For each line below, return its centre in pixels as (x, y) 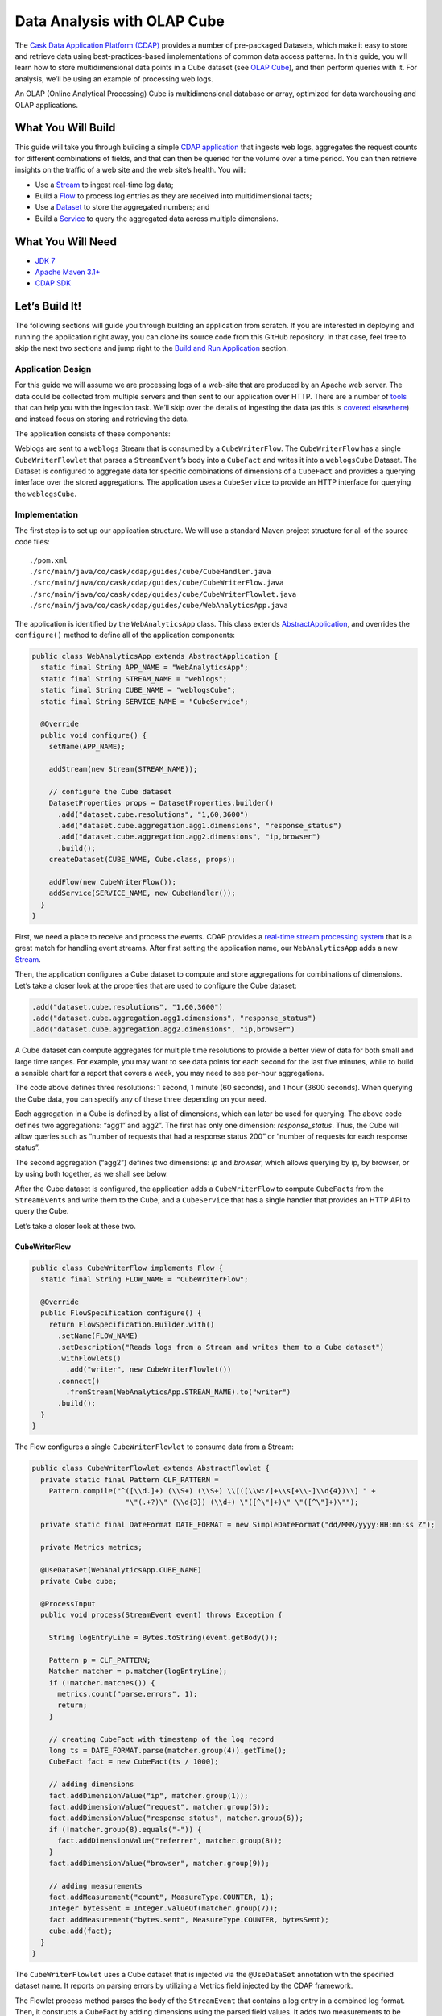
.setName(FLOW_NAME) (98, 1336)
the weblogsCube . (45, 494)
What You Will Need (66, 242)
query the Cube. (42, 1211)
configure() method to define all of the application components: (125, 635)
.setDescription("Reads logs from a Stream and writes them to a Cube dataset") (221, 1347)
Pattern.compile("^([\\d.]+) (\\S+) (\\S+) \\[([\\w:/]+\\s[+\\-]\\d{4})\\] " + (212, 1491)
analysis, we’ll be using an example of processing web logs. (114, 79)
